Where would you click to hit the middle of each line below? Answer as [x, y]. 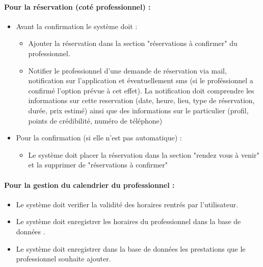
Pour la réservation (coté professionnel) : [77, 6]
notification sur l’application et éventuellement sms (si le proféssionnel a [141, 80]
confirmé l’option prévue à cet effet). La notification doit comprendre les [141, 90]
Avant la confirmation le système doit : [77, 26]
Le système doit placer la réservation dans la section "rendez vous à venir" [144, 154]
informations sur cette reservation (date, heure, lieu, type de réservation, [141, 100]
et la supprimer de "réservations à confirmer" [98, 165]
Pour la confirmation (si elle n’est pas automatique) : [99, 138]
